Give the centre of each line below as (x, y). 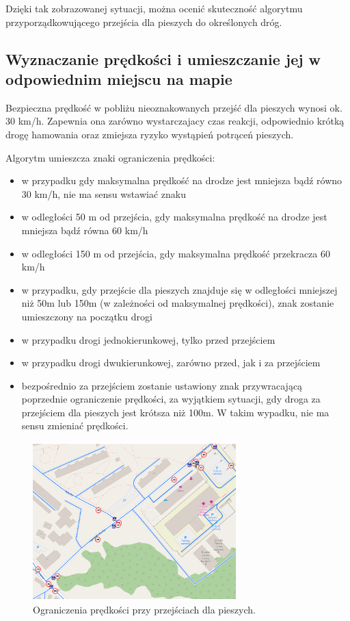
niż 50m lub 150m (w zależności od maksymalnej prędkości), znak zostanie (178, 303)
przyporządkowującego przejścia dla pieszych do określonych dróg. (144, 22)
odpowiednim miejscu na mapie (119, 78)
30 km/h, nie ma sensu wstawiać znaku (104, 193)
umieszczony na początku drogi (87, 316)
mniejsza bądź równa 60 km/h (85, 230)
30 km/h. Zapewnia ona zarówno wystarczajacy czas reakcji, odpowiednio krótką (175, 121)
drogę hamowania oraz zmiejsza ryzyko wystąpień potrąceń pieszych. (150, 134)
